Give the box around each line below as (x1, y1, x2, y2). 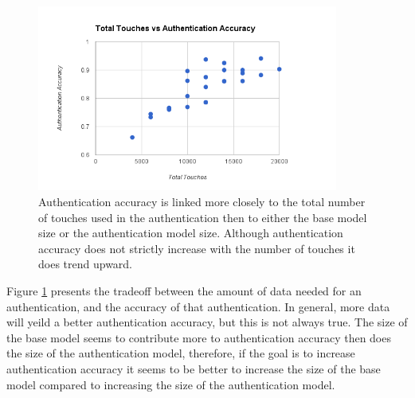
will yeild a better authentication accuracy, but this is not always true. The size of (6, 314, 408, 330)
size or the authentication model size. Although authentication (38, 224, 343, 241)
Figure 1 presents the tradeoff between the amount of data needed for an (6, 283, 362, 299)
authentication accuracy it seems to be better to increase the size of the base (6, 361, 381, 377)
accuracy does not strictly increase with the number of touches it (38, 240, 355, 256)
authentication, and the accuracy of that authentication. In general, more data (6, 298, 390, 314)
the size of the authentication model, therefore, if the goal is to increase (6, 345, 355, 361)
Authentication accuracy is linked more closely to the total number (38, 193, 366, 210)
